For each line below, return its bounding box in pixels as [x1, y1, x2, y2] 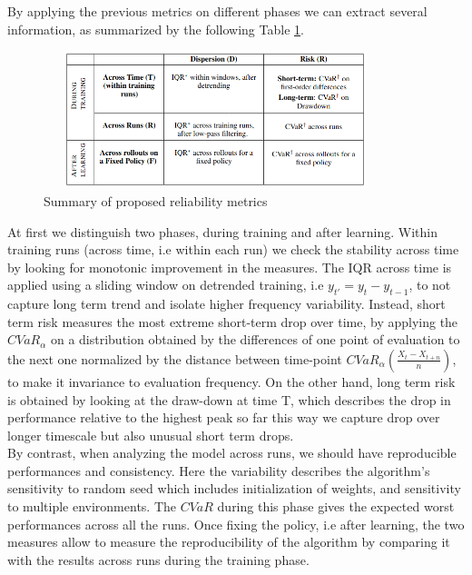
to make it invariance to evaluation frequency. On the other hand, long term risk [7, 372, 456, 391]
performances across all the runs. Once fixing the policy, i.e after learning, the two [7, 514, 465, 533]
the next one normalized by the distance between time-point [7, 349, 342, 368]
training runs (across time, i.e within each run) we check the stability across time [7, 240, 459, 259]
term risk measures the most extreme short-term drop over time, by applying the [7, 312, 458, 331]
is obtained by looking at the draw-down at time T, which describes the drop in [7, 390, 451, 409]
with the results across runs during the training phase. [7, 550, 310, 569]
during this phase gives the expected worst [217, 497, 455, 516]
